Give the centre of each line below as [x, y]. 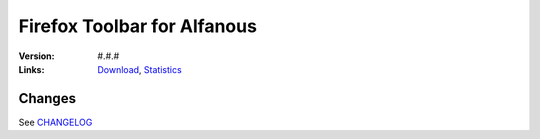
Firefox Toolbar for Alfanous [137, 26]
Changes [47, 98]
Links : [31, 69]
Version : [36, 56]
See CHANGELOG [55, 122]
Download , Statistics [139, 69]
